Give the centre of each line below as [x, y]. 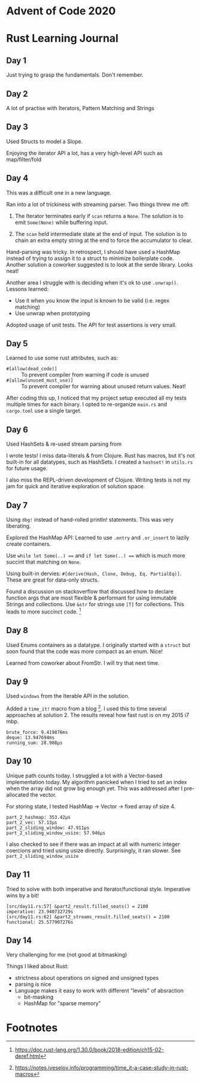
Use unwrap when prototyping [52, 313]
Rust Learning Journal [62, 39]
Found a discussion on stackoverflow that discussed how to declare [90, 592]
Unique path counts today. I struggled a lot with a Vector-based [84, 775]
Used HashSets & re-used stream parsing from [64, 444]
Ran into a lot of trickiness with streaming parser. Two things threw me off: [98, 204]
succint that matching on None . [44, 562]
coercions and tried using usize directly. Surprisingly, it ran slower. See [94, 850]
